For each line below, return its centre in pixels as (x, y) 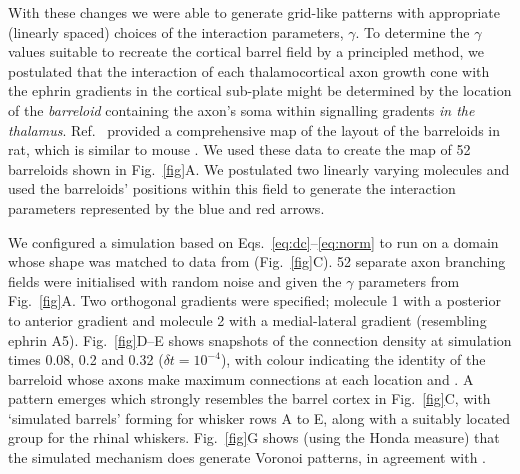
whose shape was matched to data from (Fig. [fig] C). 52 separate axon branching (257, 261)
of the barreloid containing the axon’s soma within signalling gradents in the (241, 109)
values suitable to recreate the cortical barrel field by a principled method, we (246, 51)
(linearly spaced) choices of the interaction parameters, (176, 31)
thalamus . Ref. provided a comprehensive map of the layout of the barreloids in (254, 129)
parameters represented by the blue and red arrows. (166, 207)
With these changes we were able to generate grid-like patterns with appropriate (254, 12)
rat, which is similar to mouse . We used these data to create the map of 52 (239, 149)
